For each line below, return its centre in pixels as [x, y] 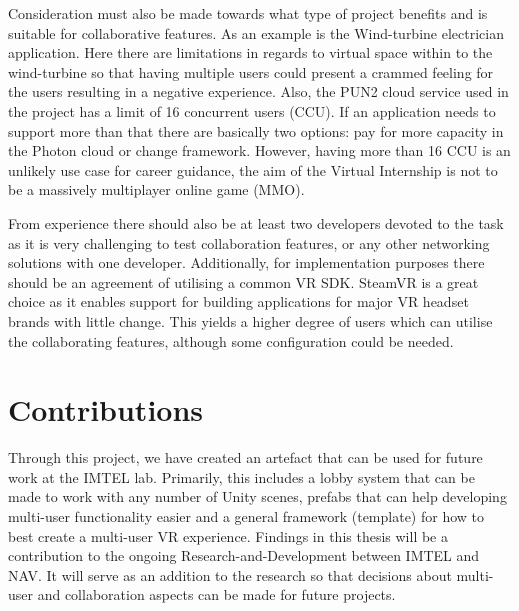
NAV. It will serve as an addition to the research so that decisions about [230, 574]
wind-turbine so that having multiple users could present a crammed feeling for [251, 71]
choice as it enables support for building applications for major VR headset [238, 301]
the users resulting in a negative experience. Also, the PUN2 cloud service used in [258, 91]
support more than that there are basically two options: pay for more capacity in [256, 130]
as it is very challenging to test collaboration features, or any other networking [249, 242]
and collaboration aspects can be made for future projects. [216, 594]
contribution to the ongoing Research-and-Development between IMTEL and [244, 555]
